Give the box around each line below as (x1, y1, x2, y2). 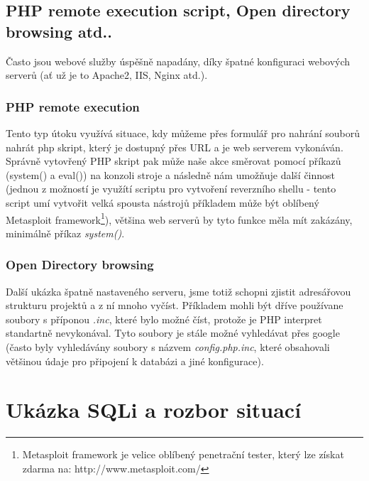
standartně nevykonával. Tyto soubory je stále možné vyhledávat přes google (6, 325, 340, 340)
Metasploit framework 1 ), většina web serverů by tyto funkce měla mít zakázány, (6, 210, 353, 227)
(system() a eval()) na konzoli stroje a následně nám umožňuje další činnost (6, 167, 336, 182)
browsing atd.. (6, 20, 112, 42)
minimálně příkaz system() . (6, 225, 125, 240)
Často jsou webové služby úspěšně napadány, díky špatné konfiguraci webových (6, 53, 351, 68)
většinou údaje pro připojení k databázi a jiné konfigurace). (6, 353, 264, 368)
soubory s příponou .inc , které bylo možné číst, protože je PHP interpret (6, 311, 322, 326)
